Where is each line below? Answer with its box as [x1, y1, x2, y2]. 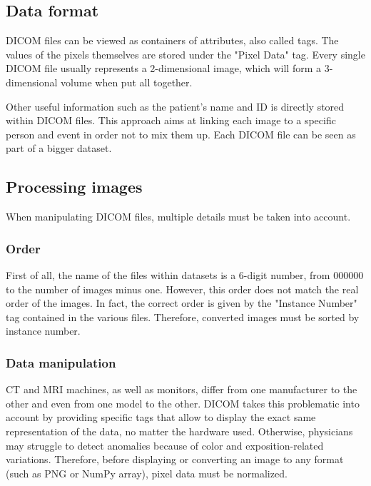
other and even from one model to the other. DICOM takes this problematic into [6, 395, 360, 410]
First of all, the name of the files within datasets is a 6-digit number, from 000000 [6, 267, 364, 282]
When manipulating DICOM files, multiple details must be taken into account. [6, 209, 351, 224]
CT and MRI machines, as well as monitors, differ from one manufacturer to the [6, 382, 357, 397]
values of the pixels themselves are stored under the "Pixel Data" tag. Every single [6, 46, 365, 61]
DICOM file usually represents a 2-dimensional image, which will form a [6, 61, 321, 76]
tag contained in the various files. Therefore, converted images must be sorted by [6, 309, 360, 324]
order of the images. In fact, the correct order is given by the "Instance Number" [6, 295, 357, 310]
